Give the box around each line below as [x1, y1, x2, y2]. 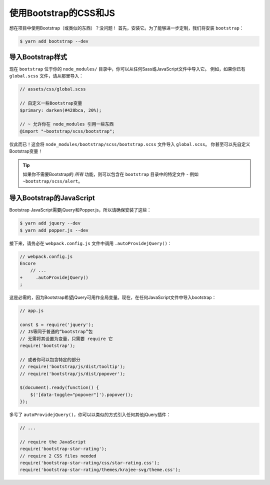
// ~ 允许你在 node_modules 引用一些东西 [19, 121, 114, 127]
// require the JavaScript [19, 439, 86, 444]
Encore [19, 260, 36, 266]
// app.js [19, 308, 44, 313]
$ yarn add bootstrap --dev [19, 38, 88, 44]
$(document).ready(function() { [19, 385, 99, 390]
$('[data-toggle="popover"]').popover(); [30, 391, 133, 397]
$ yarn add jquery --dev [19, 220, 81, 226]
